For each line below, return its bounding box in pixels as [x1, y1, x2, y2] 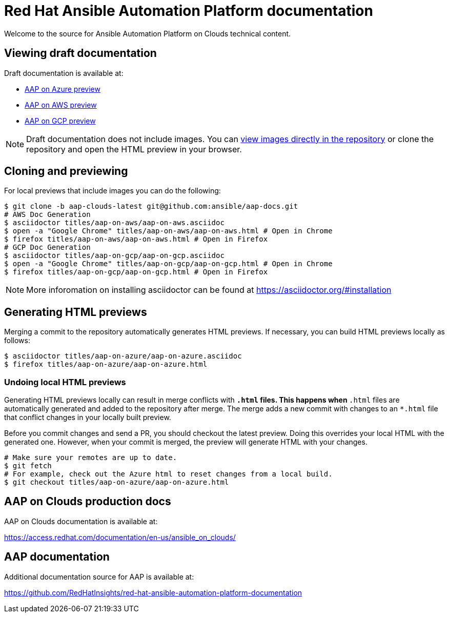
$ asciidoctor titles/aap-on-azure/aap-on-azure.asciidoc [4, 352, 242, 361]
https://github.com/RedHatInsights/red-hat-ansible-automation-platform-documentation [4, 588, 302, 597]
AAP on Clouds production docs [4, 495, 171, 508]
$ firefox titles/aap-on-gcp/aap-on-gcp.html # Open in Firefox [4, 268, 268, 276]
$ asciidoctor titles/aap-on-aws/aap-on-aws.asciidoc [4, 218, 224, 227]
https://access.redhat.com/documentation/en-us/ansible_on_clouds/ [4, 532, 236, 542]
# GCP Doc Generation [4, 243, 91, 252]
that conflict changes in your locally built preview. [4, 413, 171, 422]
